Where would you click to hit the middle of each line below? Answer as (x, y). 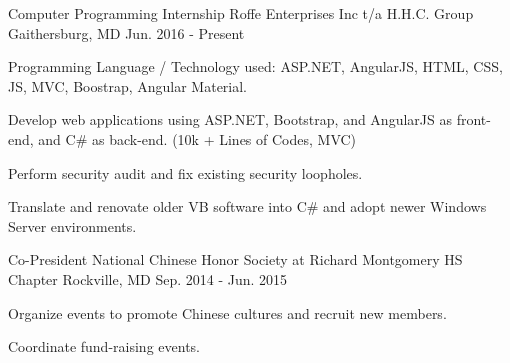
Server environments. (72, 225)
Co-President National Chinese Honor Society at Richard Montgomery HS (235, 259)
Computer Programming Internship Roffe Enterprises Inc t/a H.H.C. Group (241, 13)
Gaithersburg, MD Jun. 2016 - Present (126, 32)
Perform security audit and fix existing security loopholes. (185, 172)
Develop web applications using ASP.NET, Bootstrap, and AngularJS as (230, 119)
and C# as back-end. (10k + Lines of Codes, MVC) (197, 138)
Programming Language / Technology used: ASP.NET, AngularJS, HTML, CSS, (255, 66)
